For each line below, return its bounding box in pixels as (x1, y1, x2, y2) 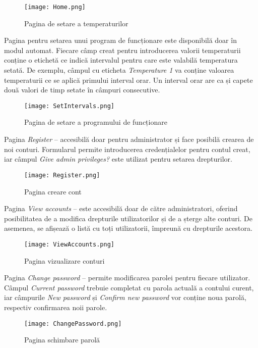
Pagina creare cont (24, 186, 82, 196)
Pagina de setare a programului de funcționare (24, 117, 167, 127)
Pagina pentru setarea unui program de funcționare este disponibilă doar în (4, 35, 237, 45)
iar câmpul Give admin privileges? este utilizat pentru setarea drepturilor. (4, 154, 232, 164)
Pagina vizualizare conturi (24, 255, 105, 266)
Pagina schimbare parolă (24, 334, 100, 345)
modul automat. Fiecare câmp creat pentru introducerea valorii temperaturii (4, 44, 241, 55)
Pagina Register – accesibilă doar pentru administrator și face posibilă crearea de (4, 134, 254, 144)
